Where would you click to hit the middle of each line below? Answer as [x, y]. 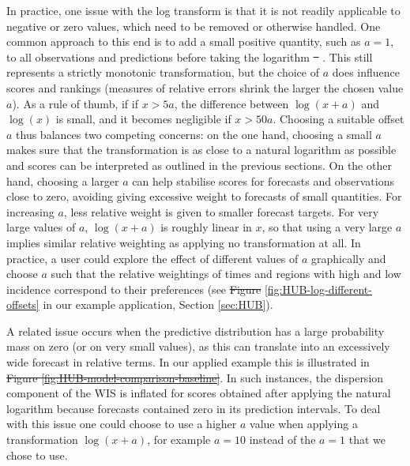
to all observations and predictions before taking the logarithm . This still [190, 56]
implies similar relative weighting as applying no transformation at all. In [184, 242]
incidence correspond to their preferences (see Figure [134, 289]
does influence [366, 72]
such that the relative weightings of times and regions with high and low [226, 274]
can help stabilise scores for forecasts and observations [263, 180]
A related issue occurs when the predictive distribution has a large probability [196, 331]
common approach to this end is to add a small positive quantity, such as [184, 41]
